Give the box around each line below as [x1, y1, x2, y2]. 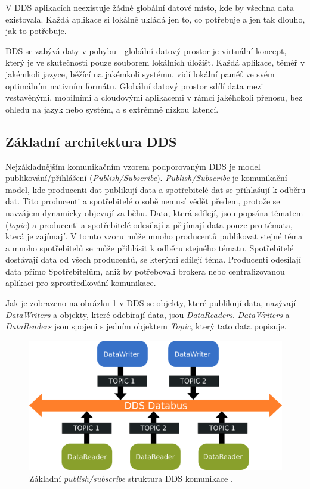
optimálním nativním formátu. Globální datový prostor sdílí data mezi [5, 79, 263, 92]
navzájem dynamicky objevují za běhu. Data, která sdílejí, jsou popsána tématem [5, 206, 303, 219]
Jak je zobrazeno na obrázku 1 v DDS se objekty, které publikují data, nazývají [5, 297, 296, 309]
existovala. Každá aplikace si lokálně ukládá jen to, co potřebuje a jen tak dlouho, [5, 13, 305, 25]
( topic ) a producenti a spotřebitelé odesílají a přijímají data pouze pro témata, [5, 218, 293, 231]
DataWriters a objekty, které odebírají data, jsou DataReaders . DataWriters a [5, 308, 290, 320]
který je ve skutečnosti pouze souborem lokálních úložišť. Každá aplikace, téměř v [5, 56, 305, 68]
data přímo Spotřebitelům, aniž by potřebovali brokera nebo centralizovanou [5, 264, 285, 277]
